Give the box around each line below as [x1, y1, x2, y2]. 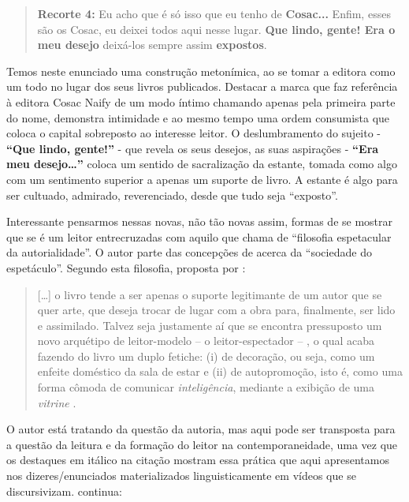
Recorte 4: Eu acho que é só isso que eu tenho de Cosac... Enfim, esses [37, 6, 391, 21]
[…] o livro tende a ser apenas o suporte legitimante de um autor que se [37, 286, 382, 302]
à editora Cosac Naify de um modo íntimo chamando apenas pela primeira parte [6, 93, 396, 110]
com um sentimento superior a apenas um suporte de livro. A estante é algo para [6, 170, 398, 187]
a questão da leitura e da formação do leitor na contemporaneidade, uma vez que [6, 436, 398, 452]
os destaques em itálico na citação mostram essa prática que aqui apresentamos [6, 451, 389, 468]
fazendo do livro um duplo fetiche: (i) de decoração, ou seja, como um [37, 347, 375, 364]
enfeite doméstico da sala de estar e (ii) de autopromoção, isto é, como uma [37, 363, 403, 380]
